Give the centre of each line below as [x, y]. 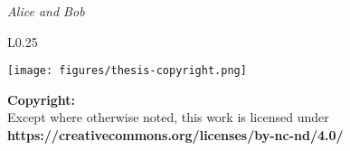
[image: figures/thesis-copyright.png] [127, 71]
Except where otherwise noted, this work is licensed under [168, 117]
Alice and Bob [46, 11]
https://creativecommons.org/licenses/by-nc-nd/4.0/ [175, 135]
